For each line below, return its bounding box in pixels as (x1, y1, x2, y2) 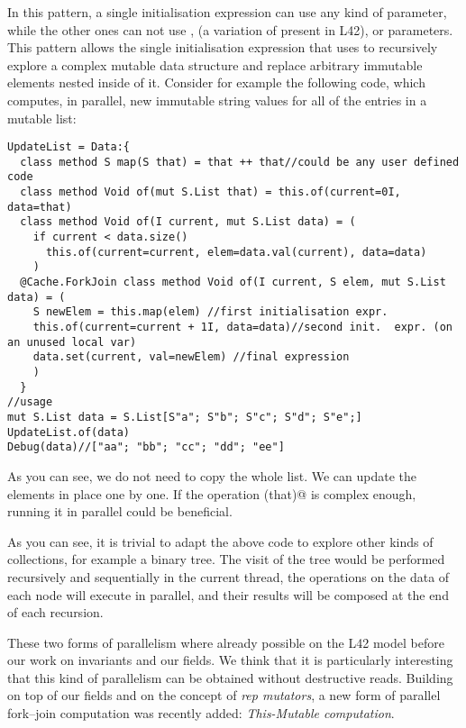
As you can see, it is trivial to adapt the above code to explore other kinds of (7, 532, 434, 551)
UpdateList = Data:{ (7, 141, 131, 154)
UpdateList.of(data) (7, 425, 131, 439)
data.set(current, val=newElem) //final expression (32, 350, 350, 364)
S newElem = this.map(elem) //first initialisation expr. (32, 305, 388, 319)
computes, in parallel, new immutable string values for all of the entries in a (7, 90, 427, 109)
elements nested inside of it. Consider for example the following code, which (7, 73, 425, 92)
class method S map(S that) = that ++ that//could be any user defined (20, 155, 460, 168)
